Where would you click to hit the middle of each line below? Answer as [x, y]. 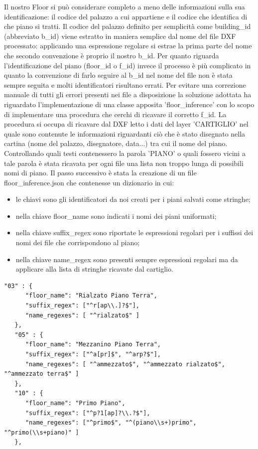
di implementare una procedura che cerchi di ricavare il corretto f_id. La [115, 114]
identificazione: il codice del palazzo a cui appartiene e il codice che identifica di [126, 16]
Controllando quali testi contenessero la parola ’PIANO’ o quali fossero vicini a [125, 153]
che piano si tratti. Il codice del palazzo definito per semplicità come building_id [128, 26]
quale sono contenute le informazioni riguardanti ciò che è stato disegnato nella [125, 133]
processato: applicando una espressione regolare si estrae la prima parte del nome [128, 46]
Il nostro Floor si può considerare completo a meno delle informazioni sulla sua [125, 6]
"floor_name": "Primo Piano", [75, 403]
